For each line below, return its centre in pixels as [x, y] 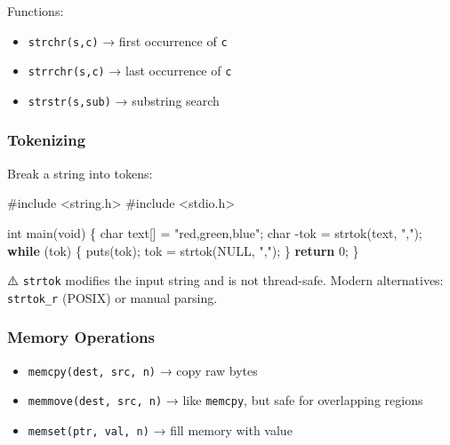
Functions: [36, 11]
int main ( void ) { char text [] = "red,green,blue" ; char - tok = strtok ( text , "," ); [215, 232]
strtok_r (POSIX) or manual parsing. [112, 297]
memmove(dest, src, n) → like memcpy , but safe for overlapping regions [225, 400]
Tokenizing [47, 140]
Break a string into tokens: [80, 173]
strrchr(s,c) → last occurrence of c [130, 71]
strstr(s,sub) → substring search [124, 100]
